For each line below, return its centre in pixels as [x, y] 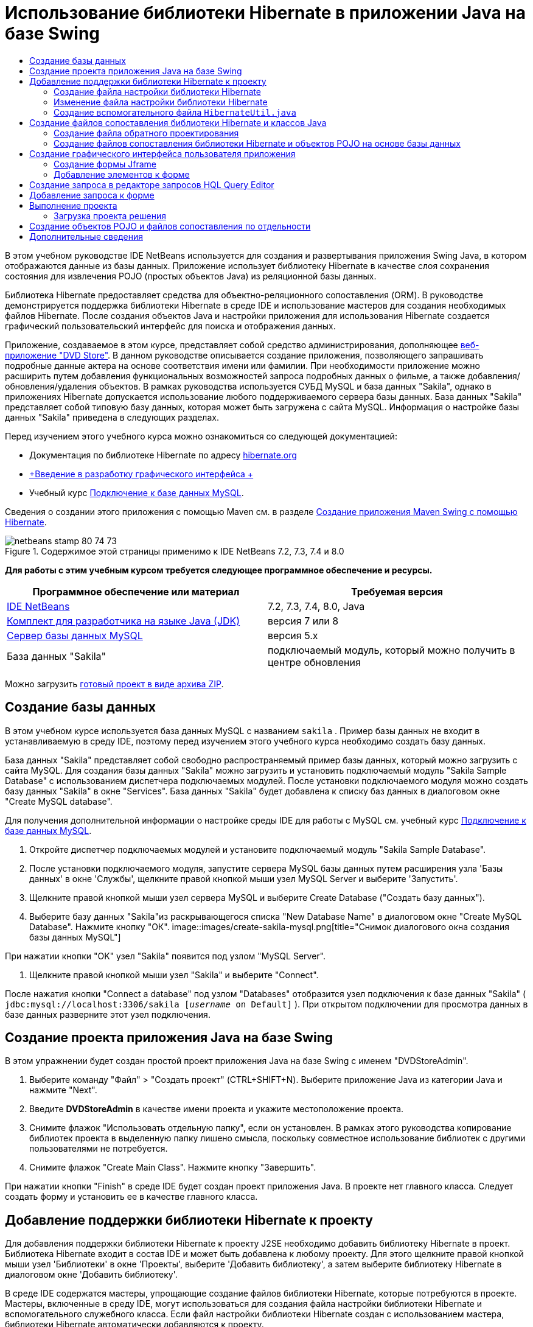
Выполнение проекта [73, 205]
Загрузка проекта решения [110, 215]
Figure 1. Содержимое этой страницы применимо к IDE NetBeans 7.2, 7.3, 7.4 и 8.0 [175, 551]
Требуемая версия [397, 591]
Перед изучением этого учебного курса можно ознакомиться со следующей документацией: [201, 436]
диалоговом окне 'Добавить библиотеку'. [91, 1275]
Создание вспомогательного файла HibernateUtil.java [175, 112]
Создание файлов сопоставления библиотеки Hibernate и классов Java [178, 122]
